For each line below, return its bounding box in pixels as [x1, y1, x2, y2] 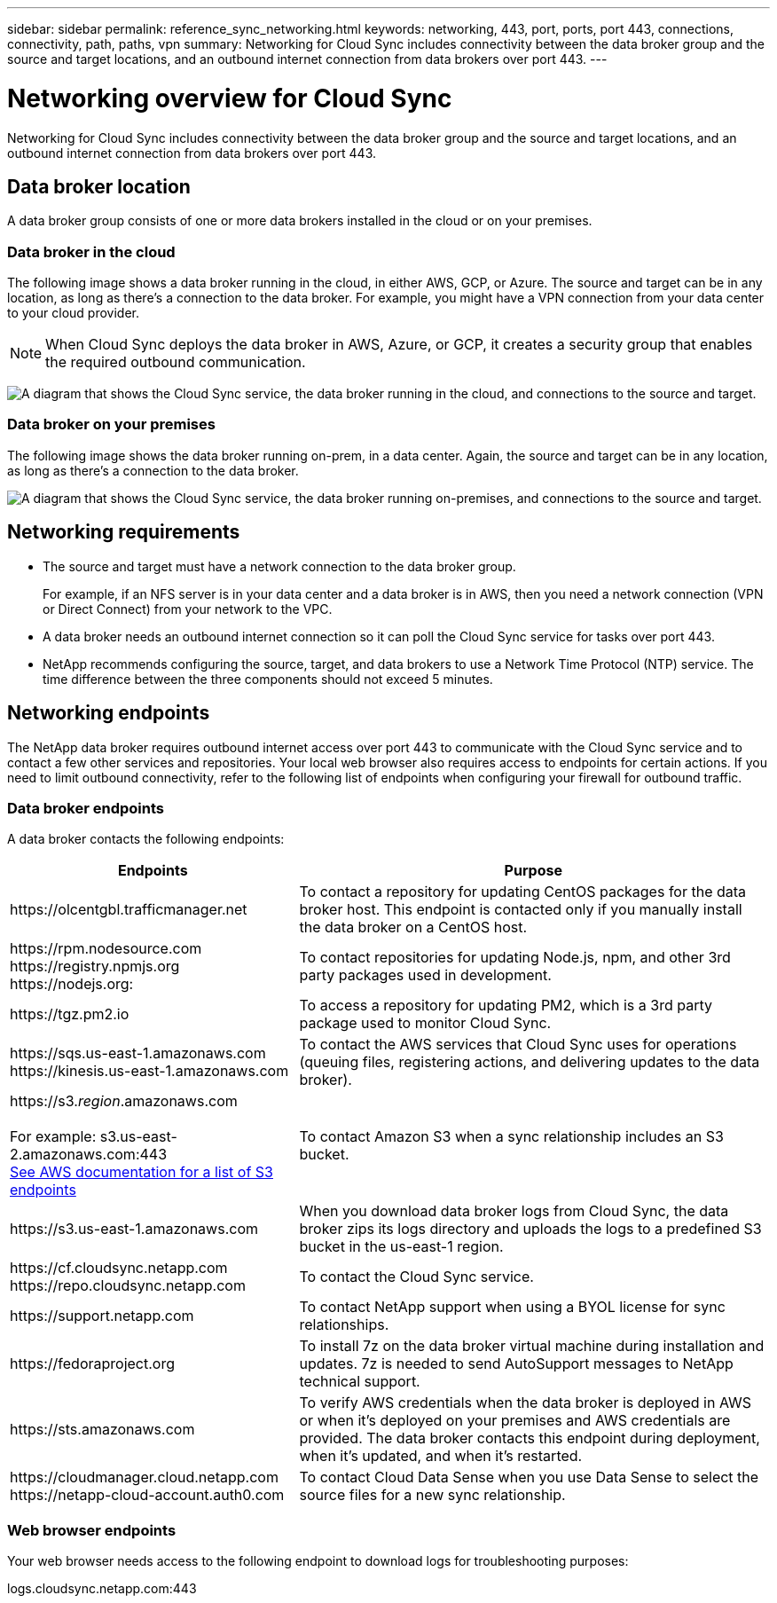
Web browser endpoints [7, 1520, 177, 1539]
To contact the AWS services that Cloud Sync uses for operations [299, 1035, 737, 1054]
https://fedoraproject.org [10, 1355, 175, 1373]
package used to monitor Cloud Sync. [299, 1014, 552, 1033]
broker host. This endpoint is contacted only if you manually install [299, 900, 742, 919]
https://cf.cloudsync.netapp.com [10, 1259, 228, 1277]
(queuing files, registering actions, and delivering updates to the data [299, 1053, 760, 1072]
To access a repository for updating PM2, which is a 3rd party [299, 996, 712, 1015]
